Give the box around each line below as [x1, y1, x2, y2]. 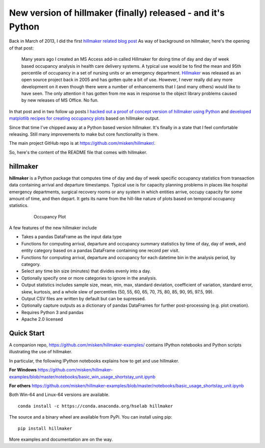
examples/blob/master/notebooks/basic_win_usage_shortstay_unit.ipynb [9, 373, 156, 380]
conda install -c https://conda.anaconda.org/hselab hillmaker [18, 403, 173, 409]
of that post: [9, 45, 34, 51]
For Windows [9, 367, 37, 373]
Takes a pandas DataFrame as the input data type [21, 234, 122, 240]
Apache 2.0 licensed [21, 316, 63, 322]
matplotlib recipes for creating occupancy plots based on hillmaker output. [9, 115, 160, 121]
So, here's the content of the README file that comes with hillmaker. [9, 149, 147, 155]
